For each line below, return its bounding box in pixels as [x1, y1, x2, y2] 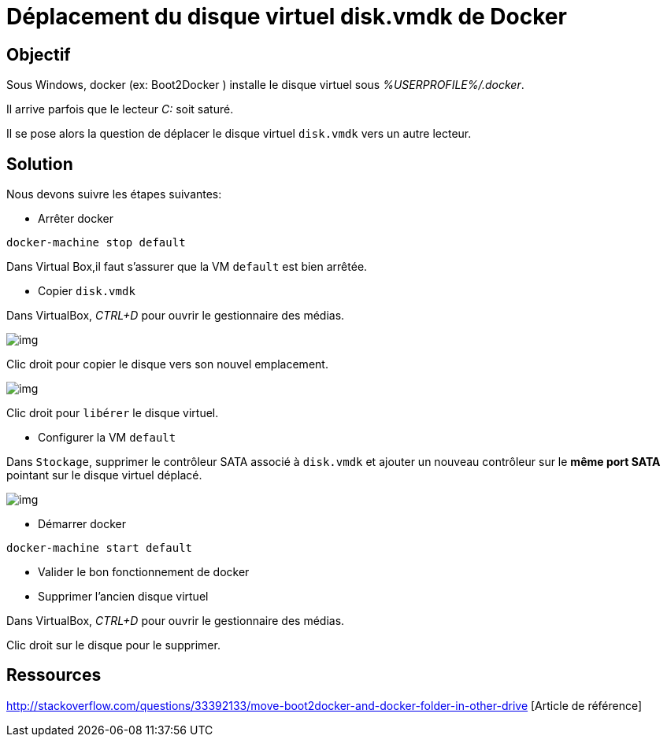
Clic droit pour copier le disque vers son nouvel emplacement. [6, 357, 328, 371]
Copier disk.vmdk [38, 284, 135, 298]
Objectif [6, 44, 71, 65]
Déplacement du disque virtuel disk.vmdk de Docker [6, 3, 567, 30]
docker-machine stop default [6, 236, 186, 250]
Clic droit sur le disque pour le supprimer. [6, 638, 220, 652]
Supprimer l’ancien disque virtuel [38, 590, 209, 604]
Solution [6, 153, 73, 174]
